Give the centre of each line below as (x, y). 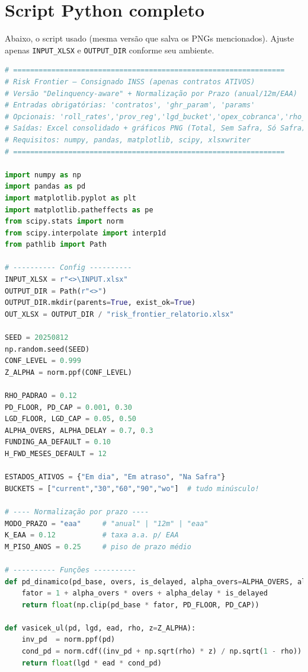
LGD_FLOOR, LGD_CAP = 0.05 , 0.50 (70, 419)
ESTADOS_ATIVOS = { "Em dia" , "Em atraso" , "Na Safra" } (115, 477)
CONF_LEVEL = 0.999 (43, 361)
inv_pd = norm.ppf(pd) (68, 640)
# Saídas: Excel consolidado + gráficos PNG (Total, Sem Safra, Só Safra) (155, 128)
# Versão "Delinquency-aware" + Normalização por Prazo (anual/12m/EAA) (151, 93)
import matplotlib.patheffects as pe (79, 210)
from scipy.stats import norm (64, 222)
